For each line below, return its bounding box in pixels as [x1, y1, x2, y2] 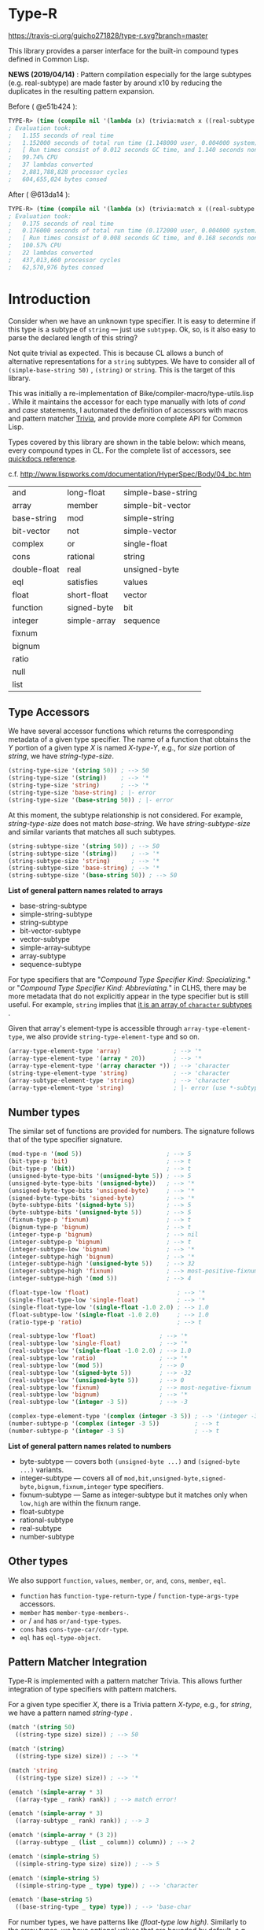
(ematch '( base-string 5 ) [8, 1895, 93, 1904]
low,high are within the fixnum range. [19, 1498, 141, 1508]
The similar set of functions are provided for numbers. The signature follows [8, 1127, 255, 1136]
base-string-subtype [19, 901, 88, 910]
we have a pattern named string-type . [8, 1708, 133, 1717]
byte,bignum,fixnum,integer [19, 1483, 112, 1491]
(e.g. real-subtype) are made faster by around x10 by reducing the [8, 78, 222, 87]
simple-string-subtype [19, 909, 93, 919]
